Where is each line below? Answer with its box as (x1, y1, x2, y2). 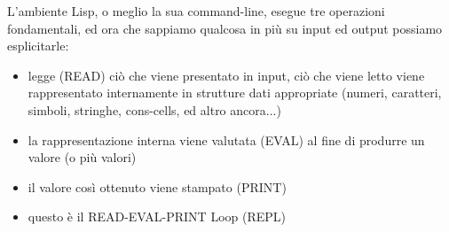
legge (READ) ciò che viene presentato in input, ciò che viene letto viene (28, 66, 425, 84)
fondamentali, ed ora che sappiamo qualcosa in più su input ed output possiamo (7, 19, 443, 37)
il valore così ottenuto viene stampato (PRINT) (28, 177, 287, 196)
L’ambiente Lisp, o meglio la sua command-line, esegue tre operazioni (7, 2, 385, 19)
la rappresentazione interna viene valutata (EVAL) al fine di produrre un (28, 130, 425, 149)
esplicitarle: (7, 36, 69, 55)
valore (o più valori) (28, 148, 137, 166)
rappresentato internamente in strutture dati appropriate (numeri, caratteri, (28, 83, 442, 102)
